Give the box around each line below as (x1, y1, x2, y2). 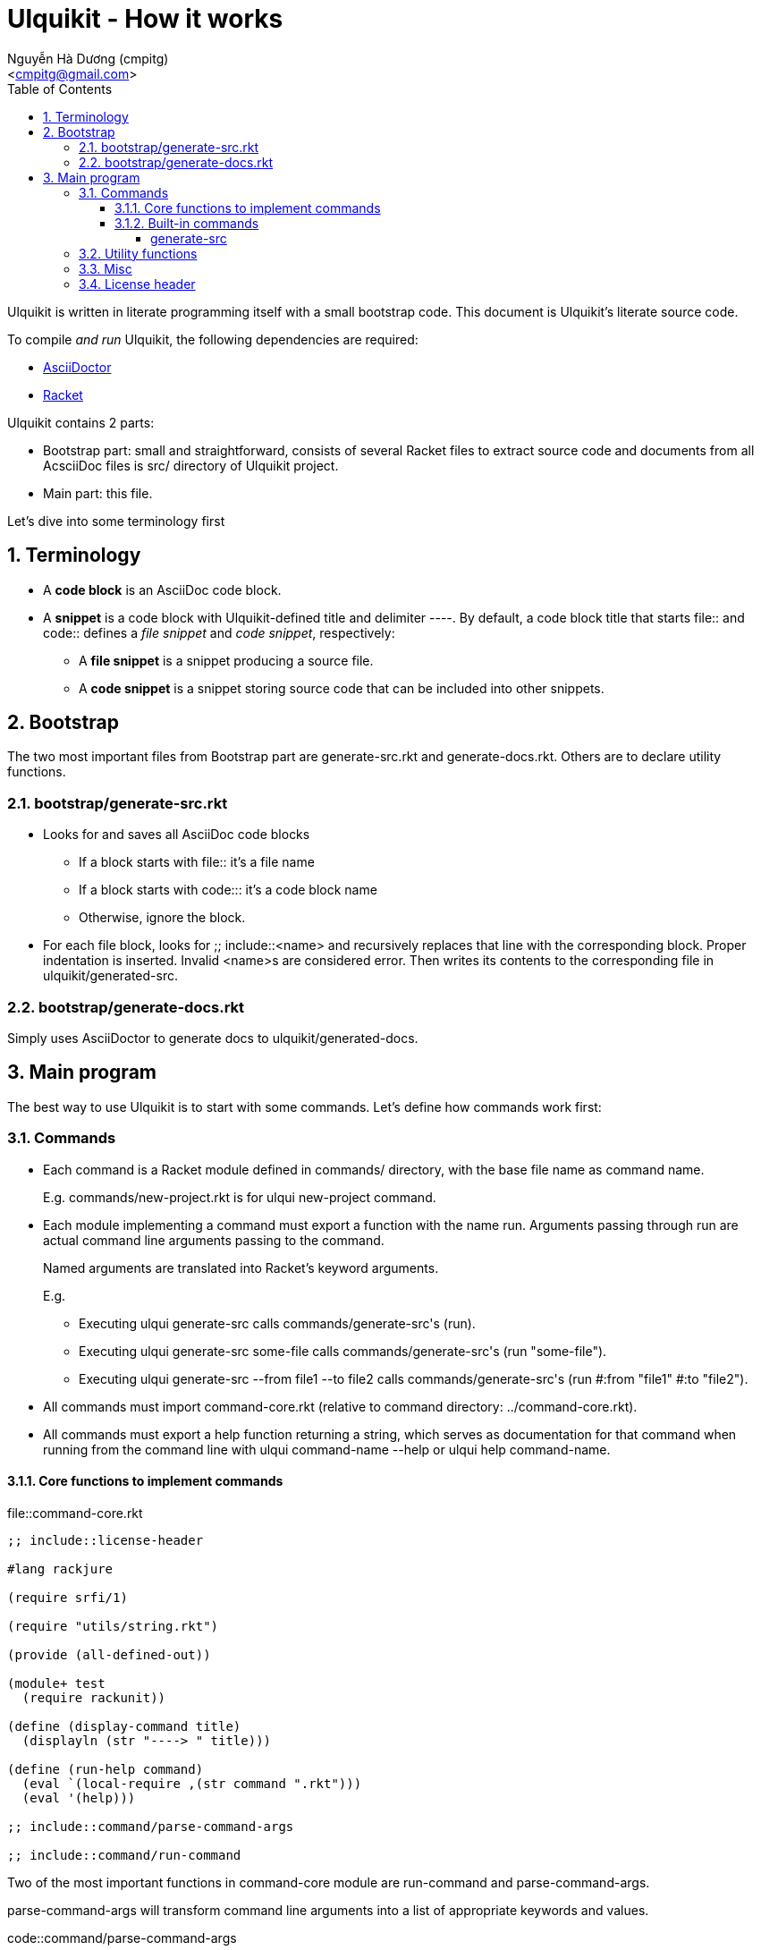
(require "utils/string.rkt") (7, 1618, 219, 1633)
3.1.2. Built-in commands (114, 215, 259, 231)
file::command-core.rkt (7, 1505, 143, 1521)
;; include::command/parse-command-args (7, 1819, 294, 1834)
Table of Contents (7, 81, 113, 97)
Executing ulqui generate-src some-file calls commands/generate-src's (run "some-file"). (79, 1343, 607, 1359)
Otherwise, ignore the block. (79, 910, 246, 926)
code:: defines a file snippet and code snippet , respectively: (43, 624, 395, 640)
